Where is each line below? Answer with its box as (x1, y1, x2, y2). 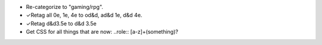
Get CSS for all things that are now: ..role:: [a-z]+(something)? (26, 28, 178, 36)
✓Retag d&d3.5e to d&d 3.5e (26, 20, 97, 27)
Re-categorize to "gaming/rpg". (26, 4, 104, 10)
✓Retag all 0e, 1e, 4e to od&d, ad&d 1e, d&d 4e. (26, 12, 143, 19)
